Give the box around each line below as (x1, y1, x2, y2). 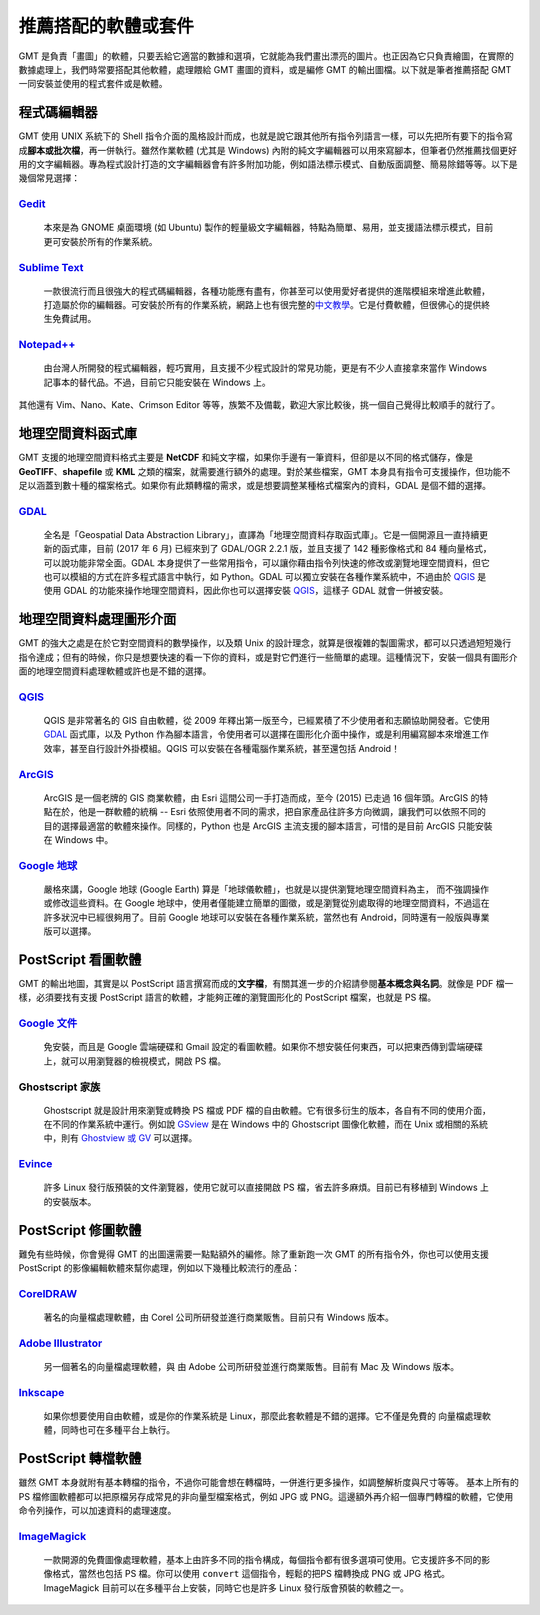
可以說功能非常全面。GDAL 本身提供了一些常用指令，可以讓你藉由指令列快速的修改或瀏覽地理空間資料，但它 (43, 556, 490, 569)
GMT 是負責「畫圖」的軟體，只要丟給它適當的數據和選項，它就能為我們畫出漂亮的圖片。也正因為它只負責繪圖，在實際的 (18, 50, 515, 62)
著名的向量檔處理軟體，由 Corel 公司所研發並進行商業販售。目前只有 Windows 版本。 (43, 1311, 394, 1324)
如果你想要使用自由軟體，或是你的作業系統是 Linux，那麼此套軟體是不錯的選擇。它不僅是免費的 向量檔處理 (43, 1410, 483, 1422)
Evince (18, 1157, 53, 1171)
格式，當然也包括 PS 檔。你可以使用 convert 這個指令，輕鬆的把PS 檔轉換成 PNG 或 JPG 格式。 (51, 1568, 450, 1580)
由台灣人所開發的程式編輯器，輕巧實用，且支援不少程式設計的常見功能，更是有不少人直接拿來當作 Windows (43, 362, 487, 374)
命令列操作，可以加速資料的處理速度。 (18, 1505, 177, 1517)
